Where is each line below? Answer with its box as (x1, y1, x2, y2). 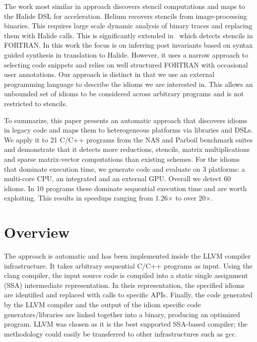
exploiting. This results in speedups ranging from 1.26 (4, 193, 168, 203)
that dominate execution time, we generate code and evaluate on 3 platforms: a (4, 163, 245, 174)
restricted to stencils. (4, 98, 67, 108)
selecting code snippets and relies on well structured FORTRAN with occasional (4, 59, 248, 69)
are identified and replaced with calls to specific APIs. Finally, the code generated (4, 289, 253, 300)
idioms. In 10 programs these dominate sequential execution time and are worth (4, 183, 247, 193)
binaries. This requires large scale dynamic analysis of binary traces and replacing (4, 20, 253, 31)
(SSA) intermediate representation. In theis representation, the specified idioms (4, 279, 245, 290)
